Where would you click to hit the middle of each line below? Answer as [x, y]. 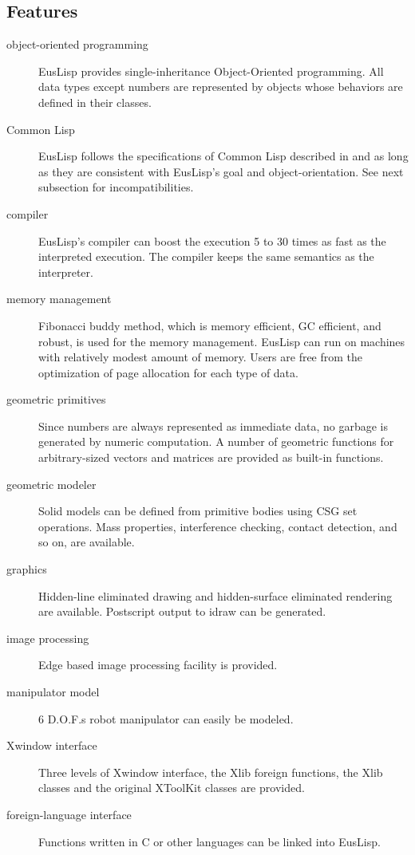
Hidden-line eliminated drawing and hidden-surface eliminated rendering [215, 595]
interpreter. [66, 272]
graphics [27, 569]
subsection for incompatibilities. [116, 187]
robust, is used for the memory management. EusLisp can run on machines [222, 341]
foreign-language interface [69, 814]
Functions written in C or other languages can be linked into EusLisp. [209, 841]
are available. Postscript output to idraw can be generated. [182, 611]
